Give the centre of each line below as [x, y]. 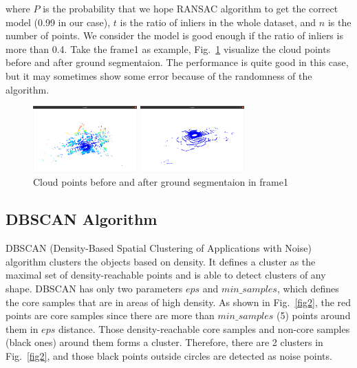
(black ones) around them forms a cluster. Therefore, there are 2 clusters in [164, 342]
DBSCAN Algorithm [82, 219]
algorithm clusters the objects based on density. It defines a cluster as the [161, 261]
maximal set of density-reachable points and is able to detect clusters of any [166, 275]
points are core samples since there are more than [110, 315]
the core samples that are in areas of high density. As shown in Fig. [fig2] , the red [178, 302]
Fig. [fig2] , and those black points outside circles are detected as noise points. [169, 355]
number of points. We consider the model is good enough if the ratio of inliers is [174, 35]
